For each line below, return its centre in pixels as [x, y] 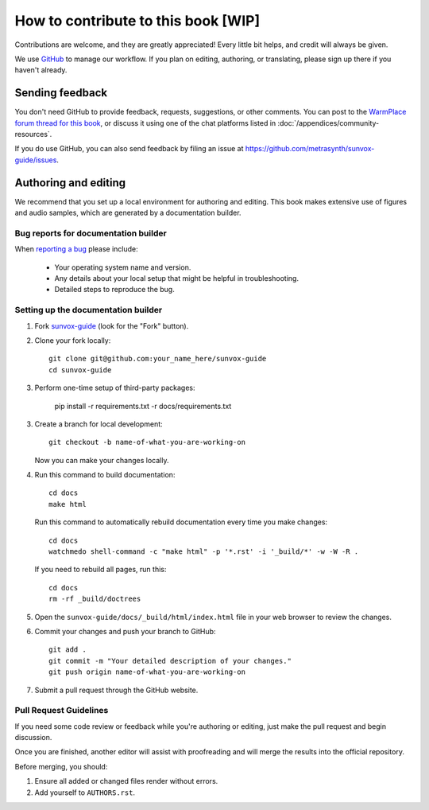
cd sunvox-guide [80, 370]
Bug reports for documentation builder [91, 233]
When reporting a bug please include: [76, 249]
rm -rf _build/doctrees [95, 599]
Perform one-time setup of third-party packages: [115, 388]
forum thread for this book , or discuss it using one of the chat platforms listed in [145, 123]
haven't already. [41, 70]
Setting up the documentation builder [89, 310]
